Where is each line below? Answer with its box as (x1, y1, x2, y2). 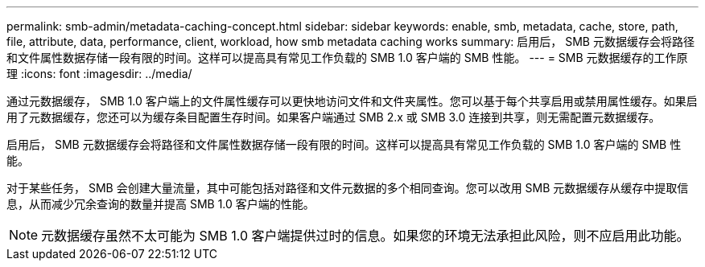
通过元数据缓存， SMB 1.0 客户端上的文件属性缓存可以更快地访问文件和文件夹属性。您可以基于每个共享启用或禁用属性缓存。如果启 (6, 94, 698, 108)
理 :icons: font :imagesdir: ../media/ (6, 67, 192, 80)
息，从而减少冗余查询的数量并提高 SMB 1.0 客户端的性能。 (6, 197, 315, 211)
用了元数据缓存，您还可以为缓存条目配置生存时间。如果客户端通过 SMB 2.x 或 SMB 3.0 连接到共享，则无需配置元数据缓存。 (6, 110, 661, 124)
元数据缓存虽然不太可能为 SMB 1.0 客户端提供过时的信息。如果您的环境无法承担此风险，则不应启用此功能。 (41, 228, 690, 244)
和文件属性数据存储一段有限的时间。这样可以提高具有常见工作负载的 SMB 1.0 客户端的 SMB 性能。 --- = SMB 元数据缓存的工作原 (6, 51, 688, 64)
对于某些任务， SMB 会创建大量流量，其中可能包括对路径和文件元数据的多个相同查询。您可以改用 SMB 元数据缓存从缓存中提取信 (6, 181, 689, 195)
